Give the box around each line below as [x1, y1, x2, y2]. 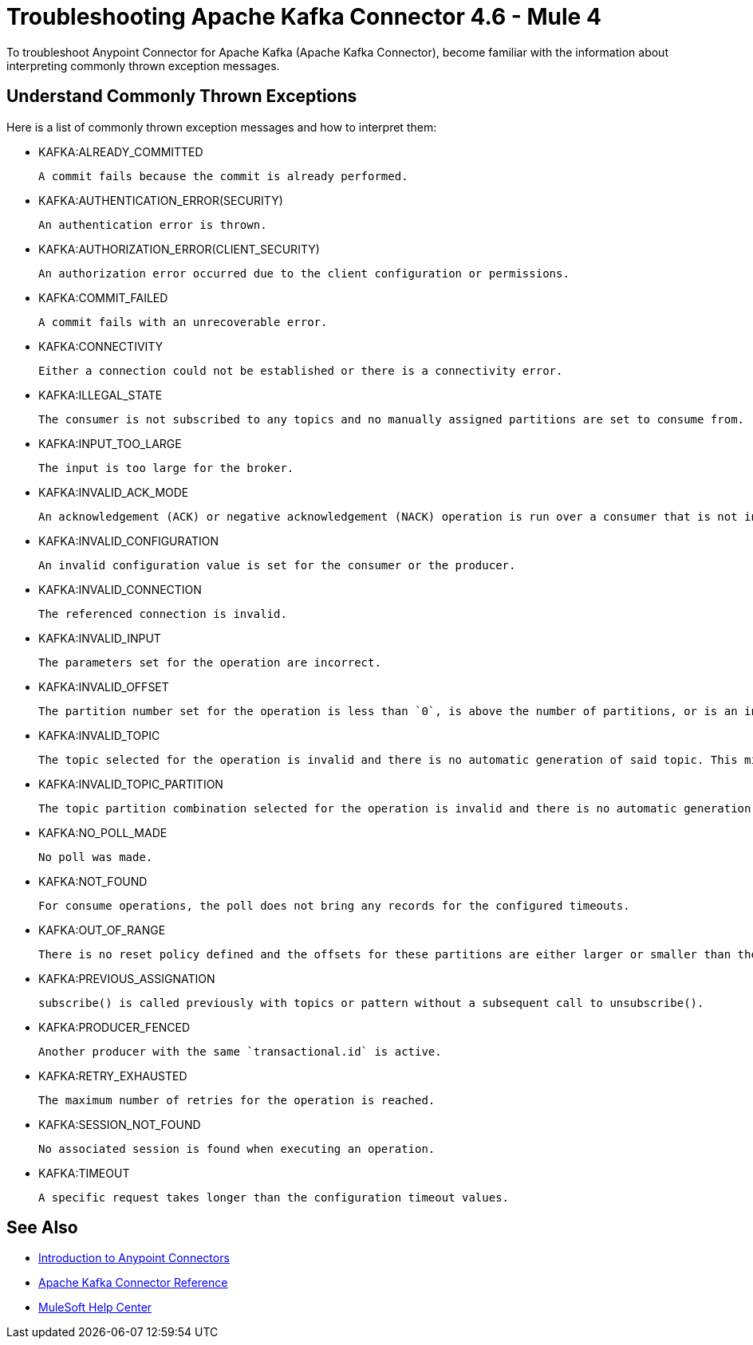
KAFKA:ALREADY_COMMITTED [38, 144, 203, 159]
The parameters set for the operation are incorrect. [38, 655, 381, 669]
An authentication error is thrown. [38, 218, 267, 231]
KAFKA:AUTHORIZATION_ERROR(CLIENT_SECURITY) [38, 242, 320, 256]
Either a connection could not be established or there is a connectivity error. [38, 364, 563, 377]
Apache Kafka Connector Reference [38, 1276, 228, 1290]
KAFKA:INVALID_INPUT [38, 631, 161, 645]
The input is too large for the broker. [38, 461, 294, 474]
